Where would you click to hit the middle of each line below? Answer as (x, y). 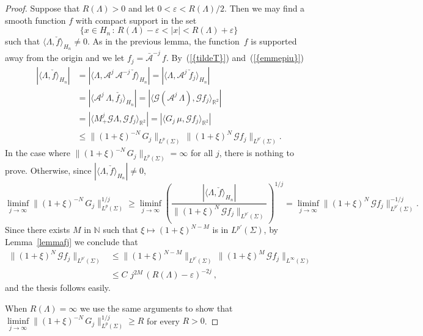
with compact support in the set (136, 20)
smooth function (35, 20)
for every (163, 320)
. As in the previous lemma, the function (164, 41)
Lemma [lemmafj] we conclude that (72, 241)
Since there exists (38, 230)
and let (141, 8)
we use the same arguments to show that (156, 308)
